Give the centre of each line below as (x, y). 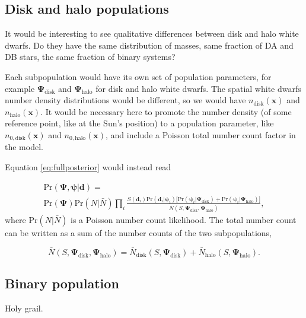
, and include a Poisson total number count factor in (201, 134)
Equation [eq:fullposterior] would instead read (88, 167)
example (20, 88)
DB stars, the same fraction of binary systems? (90, 57)
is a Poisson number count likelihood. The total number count (184, 219)
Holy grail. (24, 308)
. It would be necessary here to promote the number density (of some (166, 111)
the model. (24, 147)
